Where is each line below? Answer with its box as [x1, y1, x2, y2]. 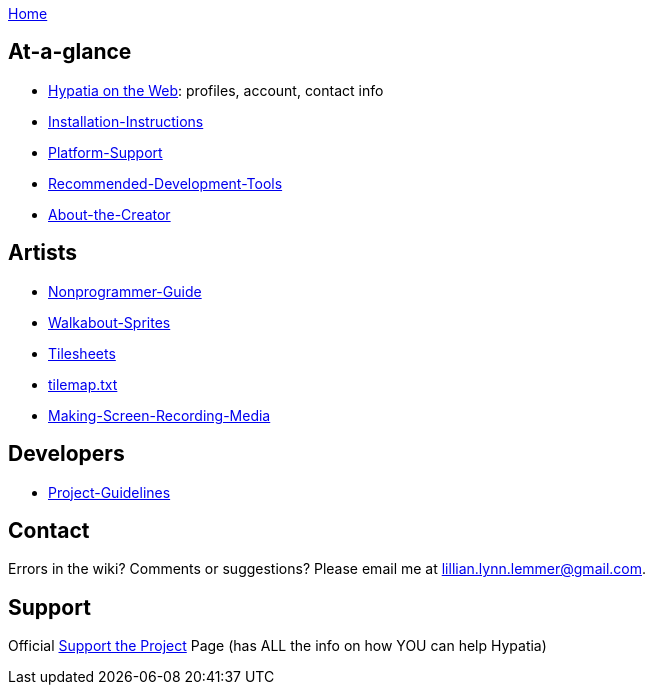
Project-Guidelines [48, 483, 171, 501]
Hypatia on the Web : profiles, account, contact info [48, 81, 384, 99]
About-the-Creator [48, 205, 171, 223]
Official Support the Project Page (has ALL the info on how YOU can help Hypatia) [8, 637, 547, 655]
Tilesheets [48, 344, 116, 362]
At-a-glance [8, 39, 132, 65]
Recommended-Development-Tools [48, 174, 283, 192]
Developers [8, 441, 125, 467]
